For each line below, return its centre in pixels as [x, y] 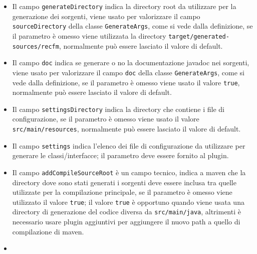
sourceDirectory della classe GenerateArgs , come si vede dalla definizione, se [133, 26]
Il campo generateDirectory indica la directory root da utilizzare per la [124, 6]
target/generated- [199, 36]
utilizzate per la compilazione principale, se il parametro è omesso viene [122, 192]
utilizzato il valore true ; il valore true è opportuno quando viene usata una [128, 202]
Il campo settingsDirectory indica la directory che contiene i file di [118, 109]
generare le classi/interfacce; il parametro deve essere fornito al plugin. [120, 155]
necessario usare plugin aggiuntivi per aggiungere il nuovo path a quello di [126, 222]
